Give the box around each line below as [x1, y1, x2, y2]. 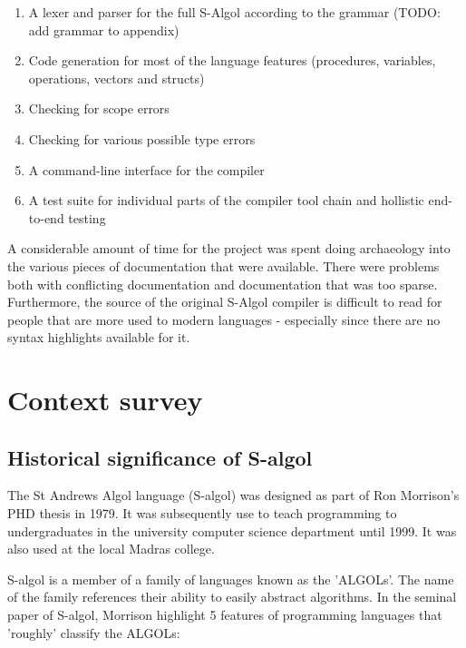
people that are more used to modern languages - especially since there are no [7, 309, 441, 329]
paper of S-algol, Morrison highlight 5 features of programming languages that [7, 605, 442, 624]
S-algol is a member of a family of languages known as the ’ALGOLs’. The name [7, 569, 454, 588]
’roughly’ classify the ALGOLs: [7, 623, 180, 642]
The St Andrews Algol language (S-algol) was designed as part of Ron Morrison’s [7, 486, 460, 505]
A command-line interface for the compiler [28, 160, 265, 179]
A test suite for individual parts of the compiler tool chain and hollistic [28, 191, 424, 210]
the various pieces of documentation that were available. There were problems [7, 256, 440, 275]
